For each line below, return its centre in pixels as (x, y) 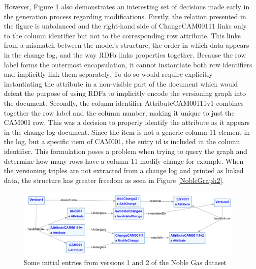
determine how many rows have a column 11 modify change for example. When (124, 161)
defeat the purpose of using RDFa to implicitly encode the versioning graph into (125, 93)
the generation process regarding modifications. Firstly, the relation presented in (125, 16)
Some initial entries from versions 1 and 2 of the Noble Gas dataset (125, 262)
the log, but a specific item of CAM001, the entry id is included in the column (122, 141)
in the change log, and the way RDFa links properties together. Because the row (125, 54)
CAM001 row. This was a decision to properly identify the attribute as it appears (127, 122)
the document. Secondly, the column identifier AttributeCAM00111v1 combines (124, 103)
